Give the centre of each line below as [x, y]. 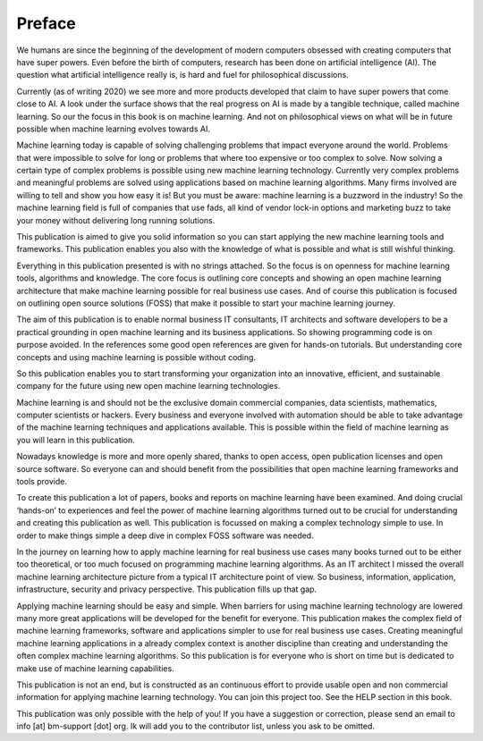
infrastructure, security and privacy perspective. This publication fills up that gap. [167, 589]
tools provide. [42, 482]
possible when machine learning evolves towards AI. [113, 129]
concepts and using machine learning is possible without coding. [136, 357]
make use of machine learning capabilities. [95, 668]
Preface [46, 23]
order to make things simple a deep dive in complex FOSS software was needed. [165, 535]
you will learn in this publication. [76, 440]
